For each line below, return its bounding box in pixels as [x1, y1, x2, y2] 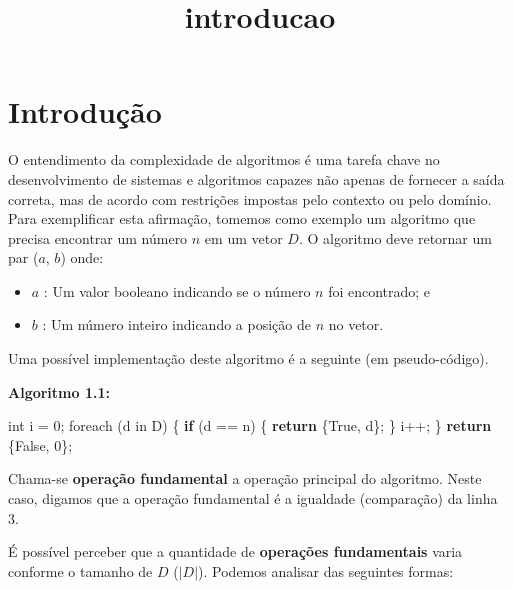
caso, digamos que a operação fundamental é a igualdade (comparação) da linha [8, 488, 498, 509]
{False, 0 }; [8, 434, 73, 455]
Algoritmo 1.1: [8, 381, 110, 402]
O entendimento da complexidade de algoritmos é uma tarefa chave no [8, 149, 440, 170]
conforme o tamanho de [8, 560, 153, 581]
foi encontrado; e [328, 280, 431, 301]
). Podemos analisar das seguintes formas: [198, 560, 454, 581]
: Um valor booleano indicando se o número [43, 280, 311, 301]
